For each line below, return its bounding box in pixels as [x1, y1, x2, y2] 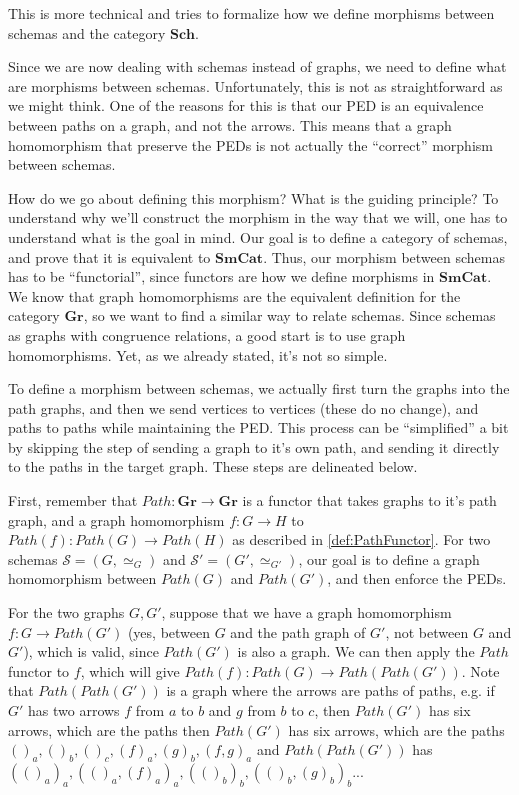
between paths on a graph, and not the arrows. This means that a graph [8, 114, 452, 135]
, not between [385, 621, 469, 642]
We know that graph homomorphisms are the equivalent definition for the [8, 285, 461, 306]
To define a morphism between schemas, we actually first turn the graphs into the [8, 378, 510, 399]
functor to [8, 660, 70, 681]
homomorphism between [8, 568, 157, 589]
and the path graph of [230, 621, 366, 642]
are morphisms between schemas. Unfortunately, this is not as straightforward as [8, 75, 503, 96]
